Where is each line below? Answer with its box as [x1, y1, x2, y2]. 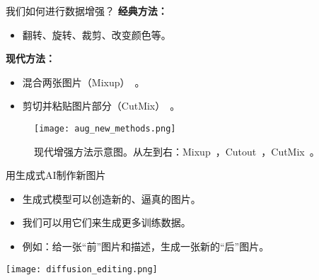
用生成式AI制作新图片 [6, 168, 106, 182]
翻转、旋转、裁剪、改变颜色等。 [22, 27, 171, 42]
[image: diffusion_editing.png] [6, 264, 158, 274]
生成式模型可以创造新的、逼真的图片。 [22, 191, 201, 206]
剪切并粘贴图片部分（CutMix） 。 [22, 98, 180, 113]
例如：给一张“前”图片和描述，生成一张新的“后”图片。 [22, 239, 269, 253]
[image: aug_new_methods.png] [34, 123, 176, 134]
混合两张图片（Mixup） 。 [22, 74, 145, 89]
